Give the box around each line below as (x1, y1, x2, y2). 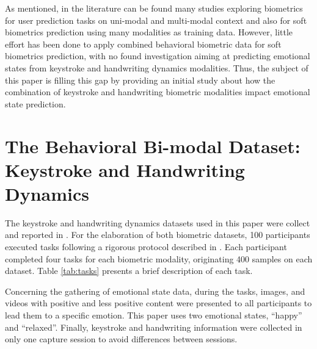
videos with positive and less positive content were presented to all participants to (5, 297, 312, 309)
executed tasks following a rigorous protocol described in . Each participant (5, 240, 287, 253)
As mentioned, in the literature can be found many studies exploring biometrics (5, 2, 303, 14)
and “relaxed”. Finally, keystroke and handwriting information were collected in (5, 320, 302, 333)
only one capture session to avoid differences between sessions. (5, 333, 238, 345)
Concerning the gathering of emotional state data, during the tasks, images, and (5, 284, 305, 297)
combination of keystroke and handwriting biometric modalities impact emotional (5, 85, 310, 98)
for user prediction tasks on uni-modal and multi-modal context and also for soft (5, 13, 307, 26)
